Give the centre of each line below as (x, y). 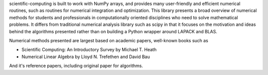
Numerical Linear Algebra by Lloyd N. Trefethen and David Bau (86, 57)
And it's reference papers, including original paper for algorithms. (76, 66)
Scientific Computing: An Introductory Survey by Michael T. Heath (89, 50)
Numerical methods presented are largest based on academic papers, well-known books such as (109, 40)
